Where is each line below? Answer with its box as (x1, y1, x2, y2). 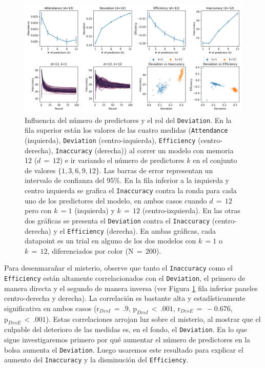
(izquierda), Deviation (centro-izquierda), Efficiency (25, 134, 196, 145)
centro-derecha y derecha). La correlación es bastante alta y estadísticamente (4, 293, 246, 303)
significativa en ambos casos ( (4, 302, 97, 313)
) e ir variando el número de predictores (59, 155, 185, 166)
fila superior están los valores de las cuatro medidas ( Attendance (25, 125, 228, 135)
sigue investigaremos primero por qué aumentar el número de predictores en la (4, 334, 251, 345)
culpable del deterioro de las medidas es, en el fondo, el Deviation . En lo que (4, 324, 248, 335)
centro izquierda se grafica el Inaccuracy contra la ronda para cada (25, 185, 237, 195)
